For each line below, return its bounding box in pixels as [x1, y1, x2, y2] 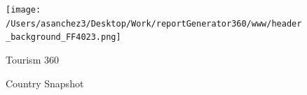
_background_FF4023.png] [6, 32, 121, 43]
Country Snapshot [6, 75, 84, 90]
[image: [6, 5, 41, 15]
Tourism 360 [6, 52, 59, 66]
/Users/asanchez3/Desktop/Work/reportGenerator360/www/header [6, 18, 302, 29]
